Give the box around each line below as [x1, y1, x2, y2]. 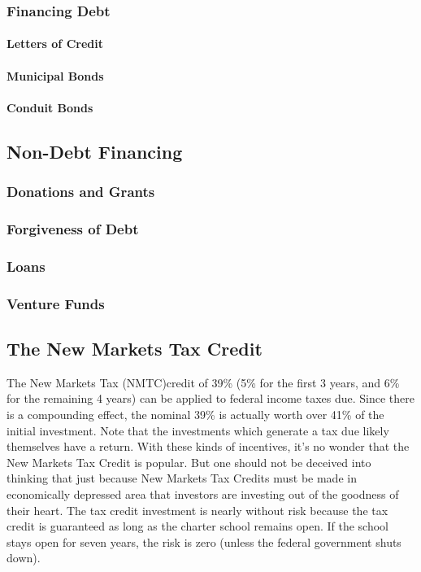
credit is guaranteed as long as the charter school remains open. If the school [7, 517, 389, 535]
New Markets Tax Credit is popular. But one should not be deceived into [7, 453, 371, 470]
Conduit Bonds [7, 98, 93, 116]
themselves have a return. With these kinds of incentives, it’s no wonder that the [7, 438, 410, 455]
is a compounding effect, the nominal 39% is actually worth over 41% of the [7, 405, 384, 422]
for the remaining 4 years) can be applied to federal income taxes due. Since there [7, 390, 414, 407]
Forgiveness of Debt [7, 218, 139, 238]
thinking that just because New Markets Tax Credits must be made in [7, 469, 357, 487]
